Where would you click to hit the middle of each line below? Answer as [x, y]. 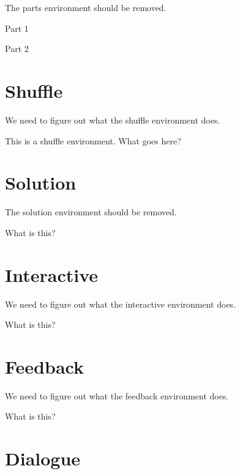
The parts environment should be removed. [86, 7]
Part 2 [17, 49]
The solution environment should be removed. [91, 212]
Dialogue [43, 458]
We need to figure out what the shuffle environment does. [113, 120]
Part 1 [17, 28]
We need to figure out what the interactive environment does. [121, 304]
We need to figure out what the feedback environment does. [117, 395]
